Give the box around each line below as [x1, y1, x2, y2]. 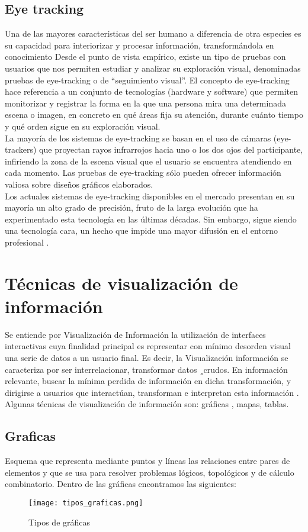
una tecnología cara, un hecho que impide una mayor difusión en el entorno [5, 224, 278, 237]
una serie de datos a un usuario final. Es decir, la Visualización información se [5, 351, 288, 363]
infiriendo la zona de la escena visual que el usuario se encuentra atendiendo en [5, 154, 292, 167]
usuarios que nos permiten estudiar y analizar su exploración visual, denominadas [5, 62, 301, 74]
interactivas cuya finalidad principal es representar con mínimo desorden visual [5, 340, 291, 352]
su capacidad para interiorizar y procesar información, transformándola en [5, 38, 274, 51]
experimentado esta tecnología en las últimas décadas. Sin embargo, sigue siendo [5, 212, 297, 225]
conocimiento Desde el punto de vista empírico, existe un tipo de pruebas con [5, 50, 286, 63]
